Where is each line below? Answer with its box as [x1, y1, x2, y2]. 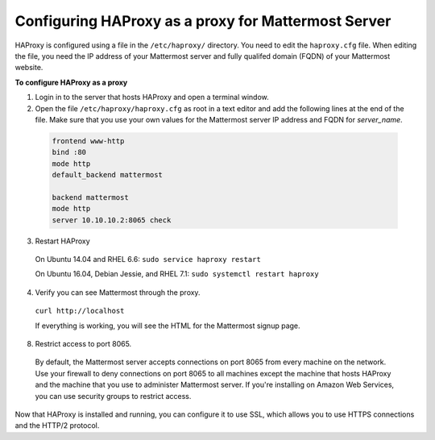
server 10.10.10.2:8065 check [52, 215, 172, 225]
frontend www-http [52, 136, 125, 145]
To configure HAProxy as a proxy [14, 77, 128, 87]
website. [14, 63, 43, 73]
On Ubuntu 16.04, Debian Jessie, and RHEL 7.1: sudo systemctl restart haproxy [35, 269, 319, 279]
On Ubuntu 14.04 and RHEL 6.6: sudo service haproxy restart [35, 254, 261, 264]
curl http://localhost [35, 306, 125, 316]
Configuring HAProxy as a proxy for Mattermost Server [14, 12, 391, 30]
